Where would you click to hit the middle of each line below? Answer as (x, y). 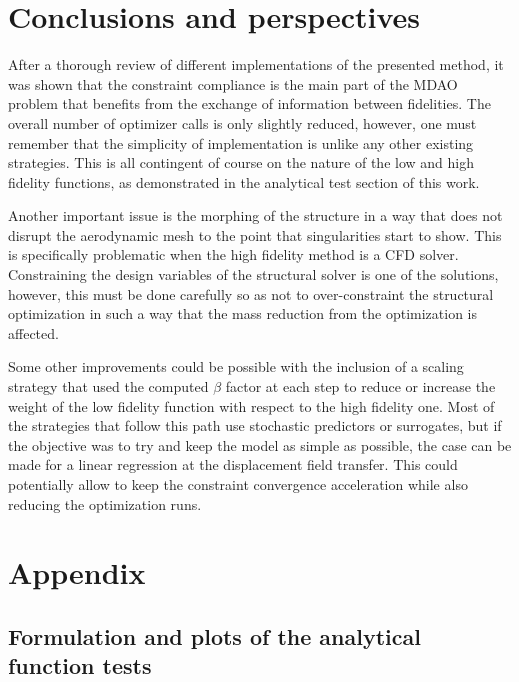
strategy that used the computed (108, 386)
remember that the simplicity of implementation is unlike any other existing (241, 142)
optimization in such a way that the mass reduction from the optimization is (242, 313)
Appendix (77, 572)
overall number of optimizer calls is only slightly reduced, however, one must (242, 122)
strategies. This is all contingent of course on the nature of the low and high (241, 162)
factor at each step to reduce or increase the (360, 386)
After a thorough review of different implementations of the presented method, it (256, 64)
